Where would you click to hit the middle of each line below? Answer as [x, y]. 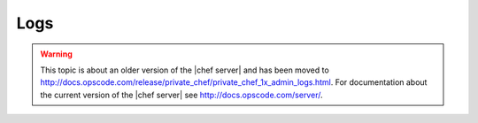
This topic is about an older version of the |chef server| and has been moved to [185, 70]
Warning [56, 54]
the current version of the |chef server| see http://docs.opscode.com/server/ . [181, 95]
